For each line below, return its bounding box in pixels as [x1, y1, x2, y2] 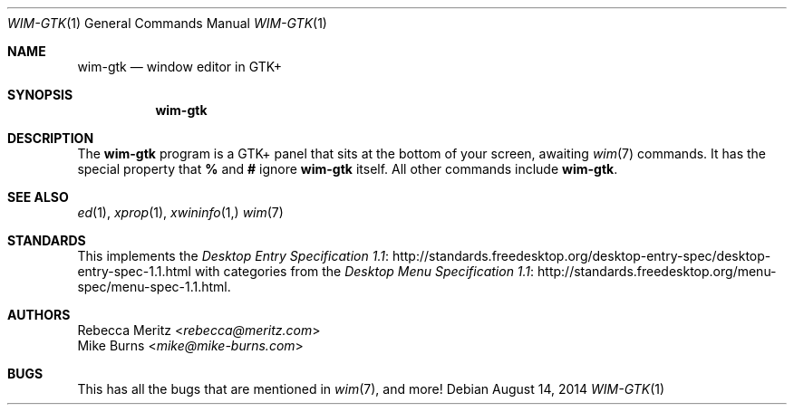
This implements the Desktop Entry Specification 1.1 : [77, 248, 389, 263]
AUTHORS [7, 307, 71, 322]
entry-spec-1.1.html [77, 263, 191, 279]
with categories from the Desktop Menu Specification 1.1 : [194, 263, 535, 279]
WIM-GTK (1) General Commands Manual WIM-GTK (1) [7, 15, 327, 31]
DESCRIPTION [7, 130, 94, 146]
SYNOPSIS [7, 87, 73, 102]
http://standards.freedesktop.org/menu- [537, 263, 777, 279]
